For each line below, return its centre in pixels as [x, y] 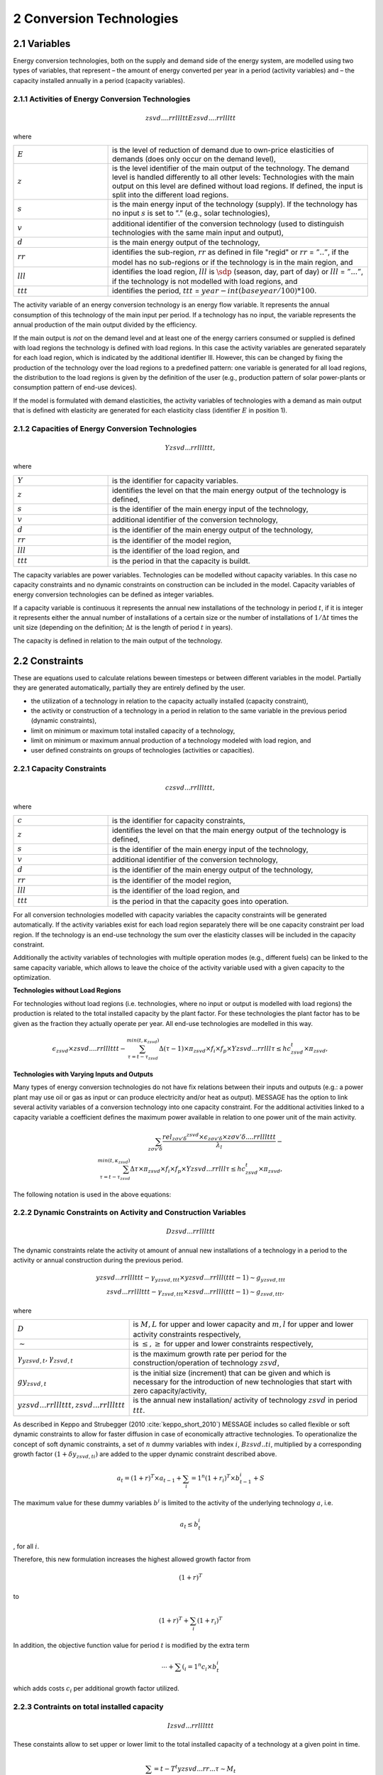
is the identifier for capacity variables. [176, 481]
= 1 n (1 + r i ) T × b [216, 1479]
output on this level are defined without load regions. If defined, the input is [238, 186]
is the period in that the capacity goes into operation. [201, 901]
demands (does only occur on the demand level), [194, 159]
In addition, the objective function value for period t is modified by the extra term [131, 1645]
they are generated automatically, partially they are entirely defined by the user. [129, 688]
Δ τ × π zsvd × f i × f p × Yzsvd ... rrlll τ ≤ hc [188, 1169]
